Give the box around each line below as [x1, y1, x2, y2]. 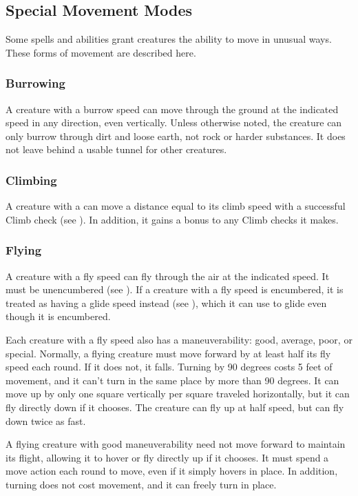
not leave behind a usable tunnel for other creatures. [6, 142, 227, 157]
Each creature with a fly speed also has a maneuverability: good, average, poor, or [6, 332, 352, 346]
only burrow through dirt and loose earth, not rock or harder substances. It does [6, 128, 346, 143]
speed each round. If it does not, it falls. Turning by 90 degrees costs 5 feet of [6, 359, 333, 374]
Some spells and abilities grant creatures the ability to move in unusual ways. [6, 32, 332, 46]
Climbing [6, 171, 57, 188]
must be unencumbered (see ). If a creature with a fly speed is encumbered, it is [6, 282, 344, 297]
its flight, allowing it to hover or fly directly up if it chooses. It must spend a [6, 450, 329, 464]
